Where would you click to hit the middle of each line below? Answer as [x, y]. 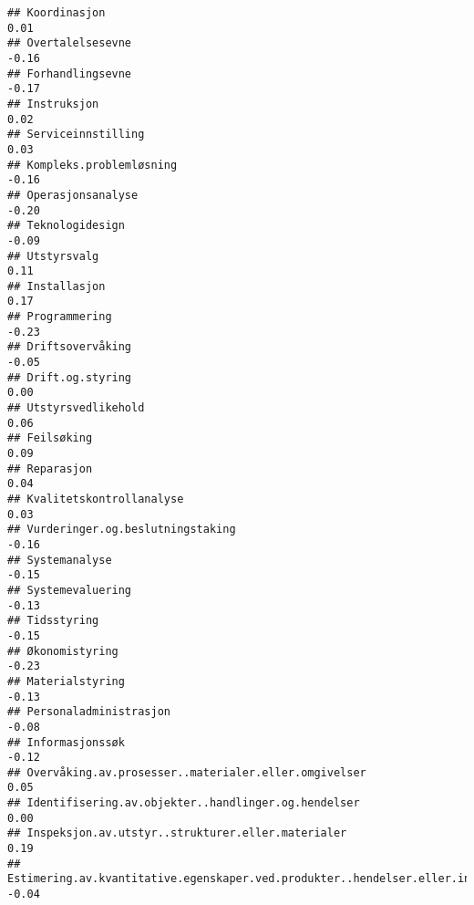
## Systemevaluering [70, 590]
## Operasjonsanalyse [73, 195]
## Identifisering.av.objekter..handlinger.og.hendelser [184, 803]
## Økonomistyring [63, 651]
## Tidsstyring [53, 621]
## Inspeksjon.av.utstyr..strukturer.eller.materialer [177, 833]
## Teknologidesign [66, 226]
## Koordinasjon [57, 13]
